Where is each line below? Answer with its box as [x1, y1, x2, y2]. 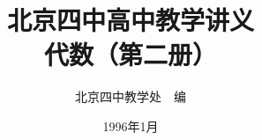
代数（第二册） [43, 36, 217, 72]
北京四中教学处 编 [75, 87, 186, 106]
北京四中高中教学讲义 [6, 2, 254, 38]
